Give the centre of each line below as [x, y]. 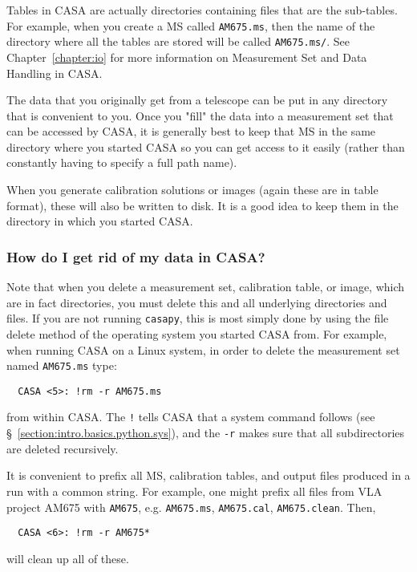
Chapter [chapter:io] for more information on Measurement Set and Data [187, 57]
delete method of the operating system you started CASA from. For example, [197, 333]
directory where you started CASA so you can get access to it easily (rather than [206, 146]
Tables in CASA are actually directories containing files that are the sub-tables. [202, 10]
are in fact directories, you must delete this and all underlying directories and [197, 302]
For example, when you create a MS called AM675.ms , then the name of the [191, 25]
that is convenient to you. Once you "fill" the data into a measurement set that [200, 115]
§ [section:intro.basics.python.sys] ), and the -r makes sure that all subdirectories [206, 433]
